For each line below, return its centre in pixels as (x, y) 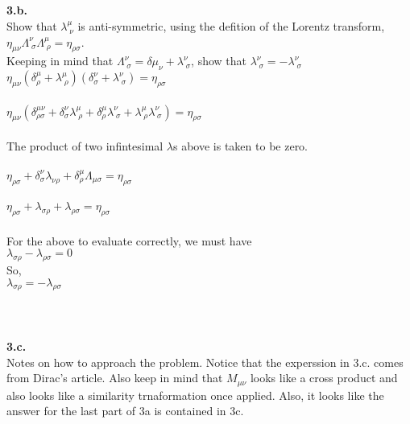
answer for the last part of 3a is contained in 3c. (125, 411)
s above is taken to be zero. (241, 145)
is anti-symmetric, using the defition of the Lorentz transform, (231, 25)
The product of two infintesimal (85, 145)
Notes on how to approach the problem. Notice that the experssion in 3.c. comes (205, 362)
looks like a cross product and (324, 378)
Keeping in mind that (60, 61)
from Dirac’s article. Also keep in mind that (115, 378)
